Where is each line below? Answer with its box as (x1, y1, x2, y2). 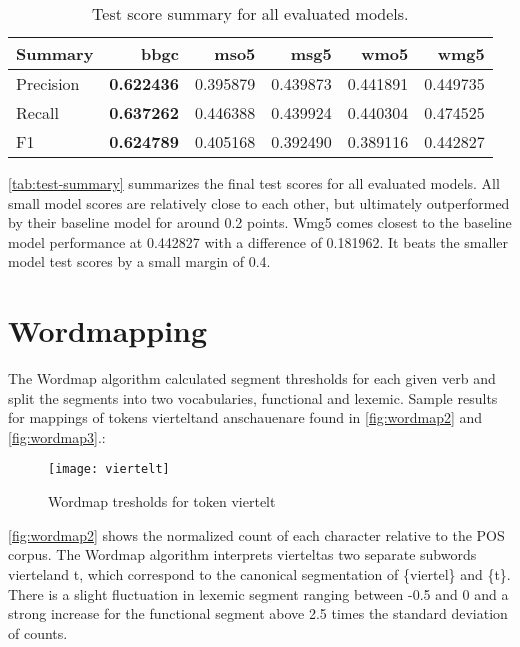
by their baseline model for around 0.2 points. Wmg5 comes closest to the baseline (8, 212, 512, 233)
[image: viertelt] (48, 462, 170, 477)
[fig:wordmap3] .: (8, 426, 106, 447)
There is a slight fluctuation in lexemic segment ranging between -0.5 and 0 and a (8, 583, 509, 604)
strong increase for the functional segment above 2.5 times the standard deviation (8, 603, 508, 624)
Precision (16, 72, 80, 95)
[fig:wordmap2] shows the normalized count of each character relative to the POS (8, 524, 505, 545)
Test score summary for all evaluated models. (92, 2, 409, 25)
